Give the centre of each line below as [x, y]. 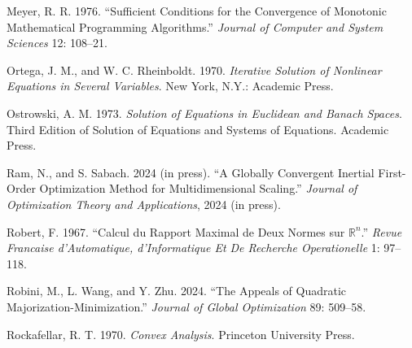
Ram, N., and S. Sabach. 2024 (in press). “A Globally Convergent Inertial [191, 172]
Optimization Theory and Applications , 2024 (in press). [144, 204]
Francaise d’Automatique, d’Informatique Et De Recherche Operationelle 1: [193, 248]
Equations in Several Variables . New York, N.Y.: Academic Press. [170, 86]
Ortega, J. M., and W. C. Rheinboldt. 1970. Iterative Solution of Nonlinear [194, 70]
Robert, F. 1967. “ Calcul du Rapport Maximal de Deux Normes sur [176, 231]
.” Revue [381, 231]
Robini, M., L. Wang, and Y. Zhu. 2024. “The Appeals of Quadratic [177, 291]
